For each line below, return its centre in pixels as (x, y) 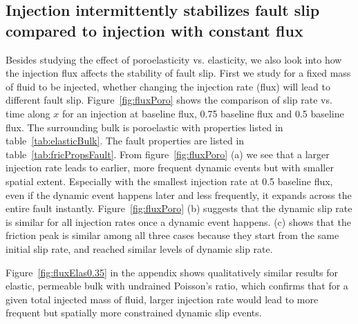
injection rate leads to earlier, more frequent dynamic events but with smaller (170, 168)
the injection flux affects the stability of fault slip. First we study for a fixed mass (178, 73)
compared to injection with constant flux (154, 30)
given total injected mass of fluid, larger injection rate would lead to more (162, 299)
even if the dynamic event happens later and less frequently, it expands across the (179, 194)
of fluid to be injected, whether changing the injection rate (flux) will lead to (168, 86)
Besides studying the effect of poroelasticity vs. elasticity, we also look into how (174, 59)
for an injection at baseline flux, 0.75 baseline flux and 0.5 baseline (203, 113)
